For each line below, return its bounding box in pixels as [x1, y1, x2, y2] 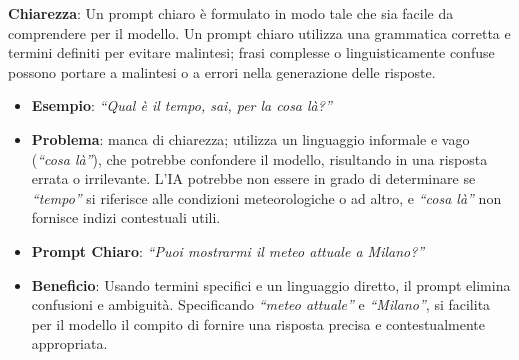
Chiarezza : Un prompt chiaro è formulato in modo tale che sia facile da [8, 3, 454, 23]
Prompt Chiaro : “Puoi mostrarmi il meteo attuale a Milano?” [31, 240, 425, 261]
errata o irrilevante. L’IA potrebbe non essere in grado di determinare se [31, 168, 476, 189]
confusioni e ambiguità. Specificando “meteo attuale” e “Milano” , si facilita [31, 294, 491, 315]
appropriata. [31, 333, 108, 354]
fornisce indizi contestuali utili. [31, 207, 221, 228]
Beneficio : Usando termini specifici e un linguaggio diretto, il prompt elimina [31, 274, 511, 295]
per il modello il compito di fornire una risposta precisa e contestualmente [31, 313, 485, 334]
